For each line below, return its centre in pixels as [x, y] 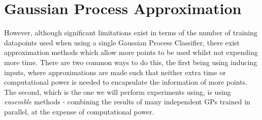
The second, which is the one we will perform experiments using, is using [118, 92]
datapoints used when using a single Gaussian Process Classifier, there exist [122, 42]
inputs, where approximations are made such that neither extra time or [115, 72]
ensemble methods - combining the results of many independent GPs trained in [127, 102]
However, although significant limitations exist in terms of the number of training [131, 33]
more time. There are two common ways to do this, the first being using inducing [131, 62]
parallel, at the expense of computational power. [79, 111]
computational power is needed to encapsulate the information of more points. [126, 82]
